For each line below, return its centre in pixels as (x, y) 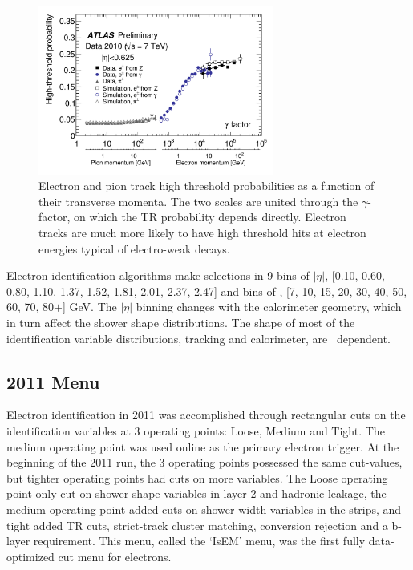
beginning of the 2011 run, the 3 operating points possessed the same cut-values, (204, 462)
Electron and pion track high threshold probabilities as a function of (206, 186)
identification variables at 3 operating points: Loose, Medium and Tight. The (196, 431)
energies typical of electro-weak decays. (134, 248)
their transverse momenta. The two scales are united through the (198, 201)
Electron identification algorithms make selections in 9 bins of (158, 275)
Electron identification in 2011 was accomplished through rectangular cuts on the (206, 415)
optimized (30, 556)
